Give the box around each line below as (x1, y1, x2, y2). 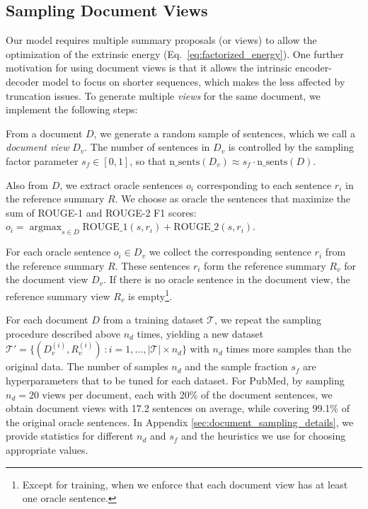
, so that (130, 153, 166, 168)
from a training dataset (103, 312, 204, 327)
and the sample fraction (185, 359, 288, 374)
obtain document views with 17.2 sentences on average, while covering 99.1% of (6, 401, 350, 416)
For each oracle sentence (6, 244, 111, 259)
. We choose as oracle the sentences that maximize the (115, 191, 351, 206)
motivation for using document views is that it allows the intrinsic (6, 60, 292, 75)
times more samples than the (226, 341, 352, 356)
